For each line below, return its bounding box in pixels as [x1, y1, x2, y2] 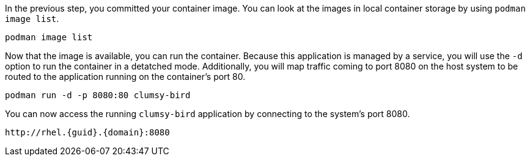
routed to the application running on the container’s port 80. [5, 71, 246, 82]
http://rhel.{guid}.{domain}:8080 [5, 127, 170, 137]
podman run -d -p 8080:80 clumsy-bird [5, 90, 191, 100]
